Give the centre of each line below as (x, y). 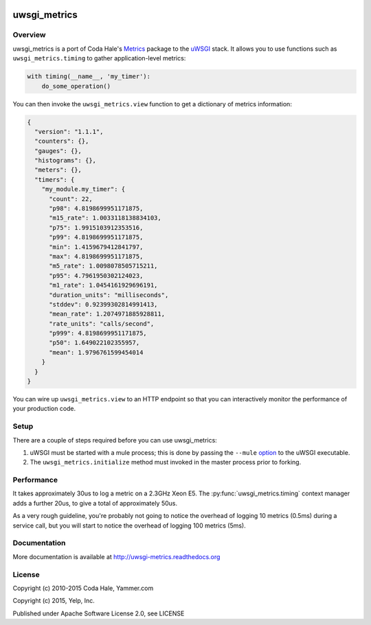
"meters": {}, (58, 170)
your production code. (44, 409)
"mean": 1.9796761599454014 (96, 352)
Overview (29, 35)
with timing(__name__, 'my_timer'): (89, 76)
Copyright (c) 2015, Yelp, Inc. (54, 601)
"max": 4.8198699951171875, (96, 256)
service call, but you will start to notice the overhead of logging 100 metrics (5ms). (130, 526)
